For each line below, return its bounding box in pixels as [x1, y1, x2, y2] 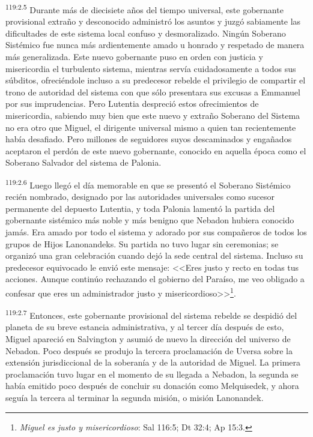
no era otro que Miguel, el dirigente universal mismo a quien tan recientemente [5, 121, 296, 133]
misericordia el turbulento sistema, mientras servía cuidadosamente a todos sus [5, 62, 296, 74]
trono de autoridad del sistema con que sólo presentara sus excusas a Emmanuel [5, 85, 300, 98]
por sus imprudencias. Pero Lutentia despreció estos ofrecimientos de [5, 97, 259, 110]
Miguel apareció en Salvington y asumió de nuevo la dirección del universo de [5, 333, 291, 345]
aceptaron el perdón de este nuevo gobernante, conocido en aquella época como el [5, 144, 306, 157]
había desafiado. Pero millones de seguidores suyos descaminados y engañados [5, 133, 292, 145]
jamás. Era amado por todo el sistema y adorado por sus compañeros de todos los [5, 226, 307, 238]
